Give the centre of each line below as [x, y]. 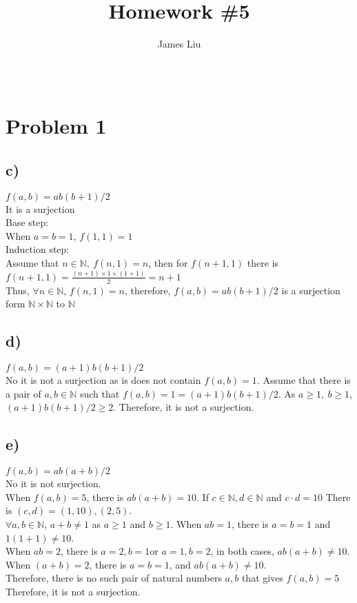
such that [100, 393]
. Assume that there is [304, 380]
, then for [168, 263]
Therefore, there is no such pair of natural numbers [114, 578]
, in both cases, [242, 551]
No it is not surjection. [53, 483]
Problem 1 [56, 126]
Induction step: [38, 249]
